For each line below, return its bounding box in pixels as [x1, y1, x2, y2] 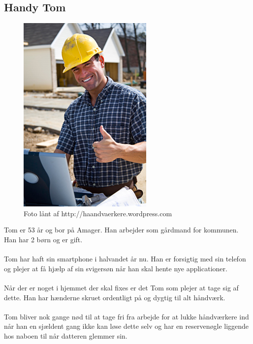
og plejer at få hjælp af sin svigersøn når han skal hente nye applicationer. [4, 263, 227, 273]
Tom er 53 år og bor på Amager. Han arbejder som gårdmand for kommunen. [4, 225, 239, 235]
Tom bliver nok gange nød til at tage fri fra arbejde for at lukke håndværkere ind [4, 311, 249, 321]
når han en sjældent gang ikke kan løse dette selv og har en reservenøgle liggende [4, 321, 249, 331]
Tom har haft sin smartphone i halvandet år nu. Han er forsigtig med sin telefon [4, 254, 246, 264]
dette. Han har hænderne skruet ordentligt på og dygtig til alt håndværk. [4, 292, 225, 302]
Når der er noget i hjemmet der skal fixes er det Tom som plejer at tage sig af [4, 282, 239, 292]
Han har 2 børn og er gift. [4, 234, 83, 244]
